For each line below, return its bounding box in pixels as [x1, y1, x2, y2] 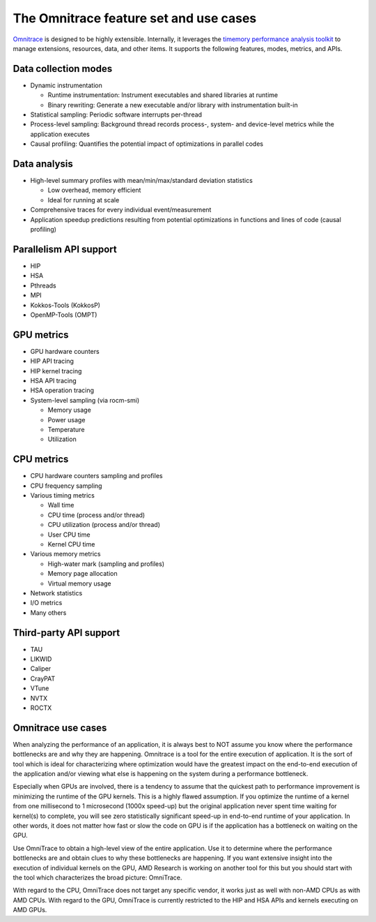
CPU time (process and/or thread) [47, 510, 146, 519]
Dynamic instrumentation [30, 81, 102, 89]
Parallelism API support [13, 243, 118, 255]
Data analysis [13, 158, 73, 170]
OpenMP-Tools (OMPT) [30, 311, 97, 319]
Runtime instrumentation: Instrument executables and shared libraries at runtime [47, 91, 279, 99]
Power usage [47, 415, 86, 424]
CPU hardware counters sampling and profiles [30, 472, 163, 480]
